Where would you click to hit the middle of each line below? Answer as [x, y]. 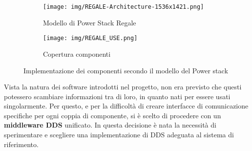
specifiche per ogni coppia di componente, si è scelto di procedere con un [113, 115]
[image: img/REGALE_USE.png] [90, 38]
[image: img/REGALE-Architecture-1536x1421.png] [124, 7]
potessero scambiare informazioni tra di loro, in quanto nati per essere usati [117, 96]
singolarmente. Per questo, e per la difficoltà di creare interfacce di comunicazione [126, 106]
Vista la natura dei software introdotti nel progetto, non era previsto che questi [123, 87]
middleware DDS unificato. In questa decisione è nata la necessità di [110, 125]
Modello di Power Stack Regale [90, 22]
